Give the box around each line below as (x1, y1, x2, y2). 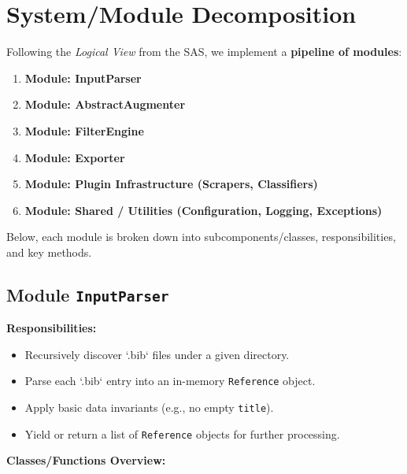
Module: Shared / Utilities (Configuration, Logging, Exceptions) (24, 202, 383, 218)
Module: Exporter (24, 149, 125, 165)
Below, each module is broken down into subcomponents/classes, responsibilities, (6, 228, 396, 245)
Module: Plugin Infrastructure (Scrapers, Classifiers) (24, 176, 318, 192)
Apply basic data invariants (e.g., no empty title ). (24, 399, 274, 416)
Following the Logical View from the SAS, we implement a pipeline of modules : (6, 43, 402, 60)
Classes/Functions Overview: (6, 452, 166, 468)
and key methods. (6, 243, 92, 260)
